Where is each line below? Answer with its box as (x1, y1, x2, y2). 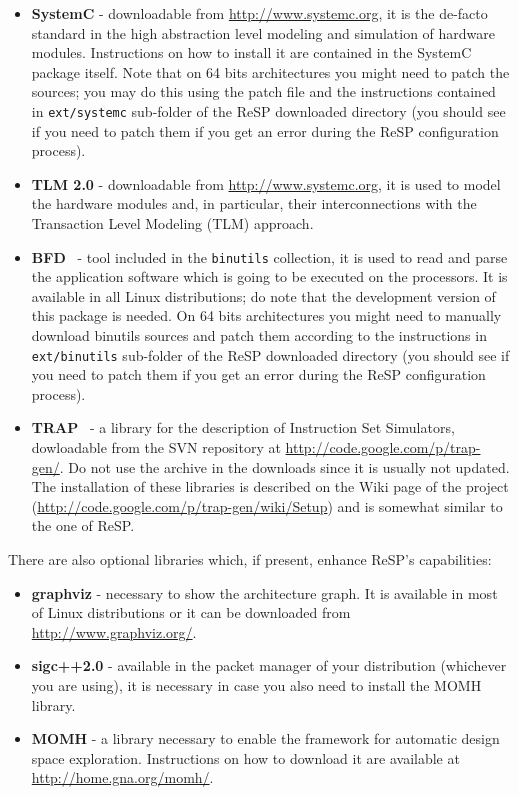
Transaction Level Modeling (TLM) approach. (31, 213, 314, 233)
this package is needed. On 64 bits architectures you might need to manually (31, 305, 502, 326)
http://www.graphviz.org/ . (31, 621, 197, 642)
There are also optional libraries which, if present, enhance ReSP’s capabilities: (8, 549, 492, 570)
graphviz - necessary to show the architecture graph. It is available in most (31, 582, 498, 603)
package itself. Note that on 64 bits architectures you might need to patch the (31, 61, 510, 82)
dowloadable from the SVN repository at (31, 437, 281, 458)
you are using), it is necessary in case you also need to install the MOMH (31, 675, 482, 695)
